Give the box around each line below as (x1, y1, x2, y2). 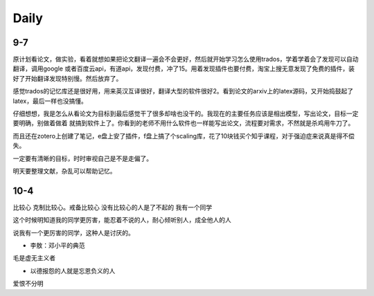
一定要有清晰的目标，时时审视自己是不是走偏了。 (12, 154, 152, 163)
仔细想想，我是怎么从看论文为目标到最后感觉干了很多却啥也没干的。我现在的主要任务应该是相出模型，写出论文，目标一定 (12, 109, 359, 118)
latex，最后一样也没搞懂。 (12, 97, 88, 105)
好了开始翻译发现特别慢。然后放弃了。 (12, 74, 123, 82)
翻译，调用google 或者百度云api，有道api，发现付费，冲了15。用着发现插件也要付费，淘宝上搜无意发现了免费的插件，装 (12, 64, 355, 73)
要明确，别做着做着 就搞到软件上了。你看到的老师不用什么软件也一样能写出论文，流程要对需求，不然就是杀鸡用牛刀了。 (12, 119, 355, 127)
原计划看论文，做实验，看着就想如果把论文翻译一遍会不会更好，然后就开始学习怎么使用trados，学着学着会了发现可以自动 (12, 55, 359, 64)
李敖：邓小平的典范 (30, 241, 85, 250)
